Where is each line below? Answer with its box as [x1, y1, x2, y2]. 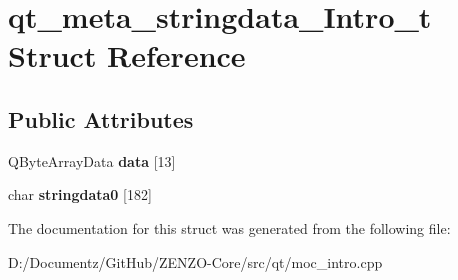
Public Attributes [8, 103, 194, 134]
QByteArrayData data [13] [8, 150, 176, 171]
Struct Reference [8, 35, 246, 76]
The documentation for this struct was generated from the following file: [8, 217, 451, 238]
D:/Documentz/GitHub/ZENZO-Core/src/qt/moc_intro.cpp [8, 251, 383, 272]
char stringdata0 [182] [8, 184, 152, 205]
